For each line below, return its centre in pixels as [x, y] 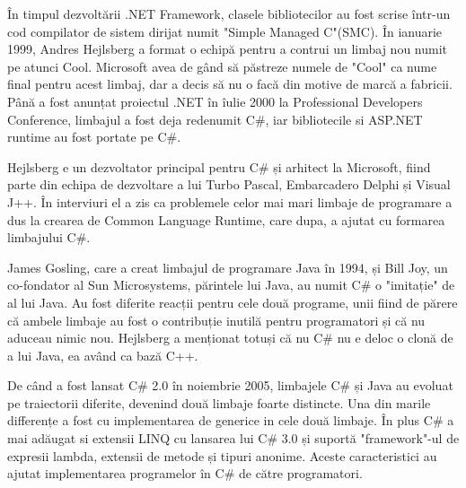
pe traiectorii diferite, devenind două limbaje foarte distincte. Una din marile [219, 402]
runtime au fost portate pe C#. [94, 137]
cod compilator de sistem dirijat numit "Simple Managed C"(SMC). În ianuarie [225, 31]
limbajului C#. [49, 237]
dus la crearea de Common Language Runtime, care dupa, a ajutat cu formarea [226, 219]
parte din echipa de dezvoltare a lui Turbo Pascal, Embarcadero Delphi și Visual [229, 184]
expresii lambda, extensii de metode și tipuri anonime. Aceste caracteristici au [222, 455]
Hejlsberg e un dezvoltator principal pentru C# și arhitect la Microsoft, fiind [219, 166]
